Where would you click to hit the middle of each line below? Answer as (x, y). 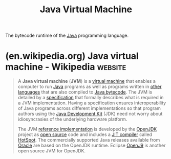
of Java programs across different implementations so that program (89, 108)
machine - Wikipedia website (66, 67)
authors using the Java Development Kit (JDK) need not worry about (90, 114)
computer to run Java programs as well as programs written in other (90, 87)
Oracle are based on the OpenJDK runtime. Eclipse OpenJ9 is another (92, 145)
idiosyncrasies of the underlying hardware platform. (72, 119)
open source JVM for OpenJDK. (52, 151)
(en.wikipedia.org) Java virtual (72, 56)
